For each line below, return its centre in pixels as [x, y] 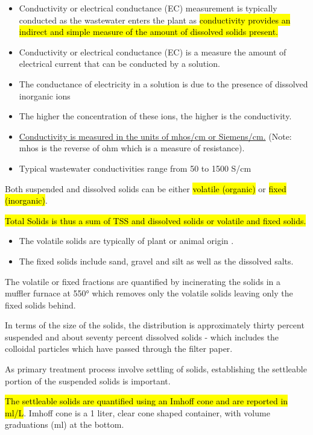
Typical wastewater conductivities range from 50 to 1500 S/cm [135, 168]
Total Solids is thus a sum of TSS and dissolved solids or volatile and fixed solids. [156, 220]
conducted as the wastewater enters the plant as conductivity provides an [155, 20]
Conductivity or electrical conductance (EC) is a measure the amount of [153, 52]
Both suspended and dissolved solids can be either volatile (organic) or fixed [146, 188]
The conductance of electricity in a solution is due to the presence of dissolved [163, 83]
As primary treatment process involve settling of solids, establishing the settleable [156, 369]
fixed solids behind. [40, 305]
